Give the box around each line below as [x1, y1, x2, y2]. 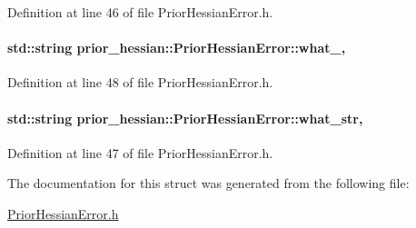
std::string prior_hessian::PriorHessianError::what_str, [7, 108, 363, 127]
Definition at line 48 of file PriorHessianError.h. [7, 73, 273, 92]
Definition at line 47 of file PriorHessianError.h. [7, 143, 273, 162]
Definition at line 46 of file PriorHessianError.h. [7, 3, 273, 21]
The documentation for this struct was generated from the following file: [7, 173, 410, 193]
